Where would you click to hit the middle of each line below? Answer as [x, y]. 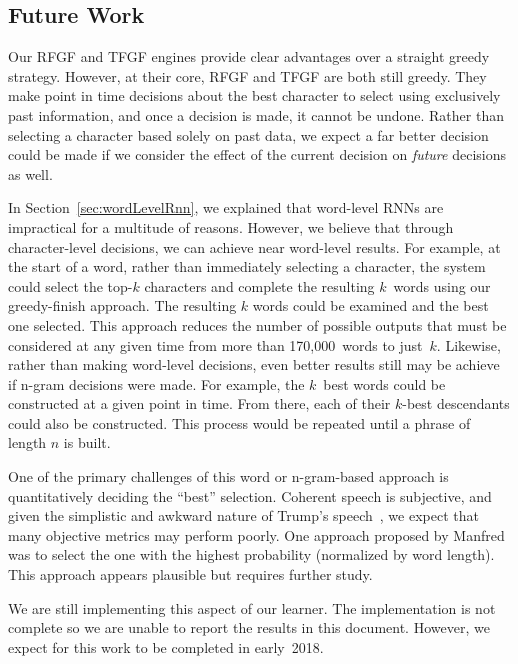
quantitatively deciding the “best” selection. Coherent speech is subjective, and [250, 495]
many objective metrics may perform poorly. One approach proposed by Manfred [256, 534]
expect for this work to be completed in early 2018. [166, 646]
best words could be [384, 383]
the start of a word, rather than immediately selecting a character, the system [247, 266]
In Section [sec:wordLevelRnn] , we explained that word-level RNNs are [226, 207]
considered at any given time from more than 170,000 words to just [215, 344]
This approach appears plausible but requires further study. [190, 574]
